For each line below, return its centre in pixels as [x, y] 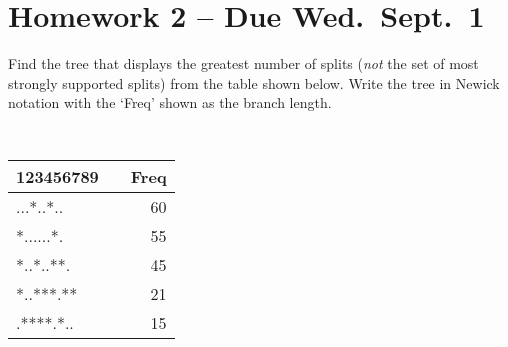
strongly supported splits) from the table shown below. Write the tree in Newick [254, 82]
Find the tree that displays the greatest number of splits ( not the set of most [243, 63]
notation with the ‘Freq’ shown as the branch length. [170, 102]
